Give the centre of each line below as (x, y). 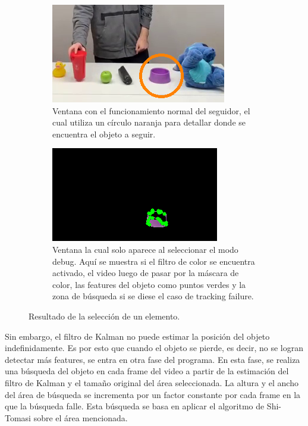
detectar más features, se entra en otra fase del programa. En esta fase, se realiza (153, 359)
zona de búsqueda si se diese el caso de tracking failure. (153, 296)
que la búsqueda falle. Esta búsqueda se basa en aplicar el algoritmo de (135, 406)
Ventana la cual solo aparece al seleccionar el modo (145, 249)
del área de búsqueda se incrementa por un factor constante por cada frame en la (153, 394)
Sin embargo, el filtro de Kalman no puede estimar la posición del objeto (137, 336)
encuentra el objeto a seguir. (104, 134)
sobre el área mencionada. (81, 417)
